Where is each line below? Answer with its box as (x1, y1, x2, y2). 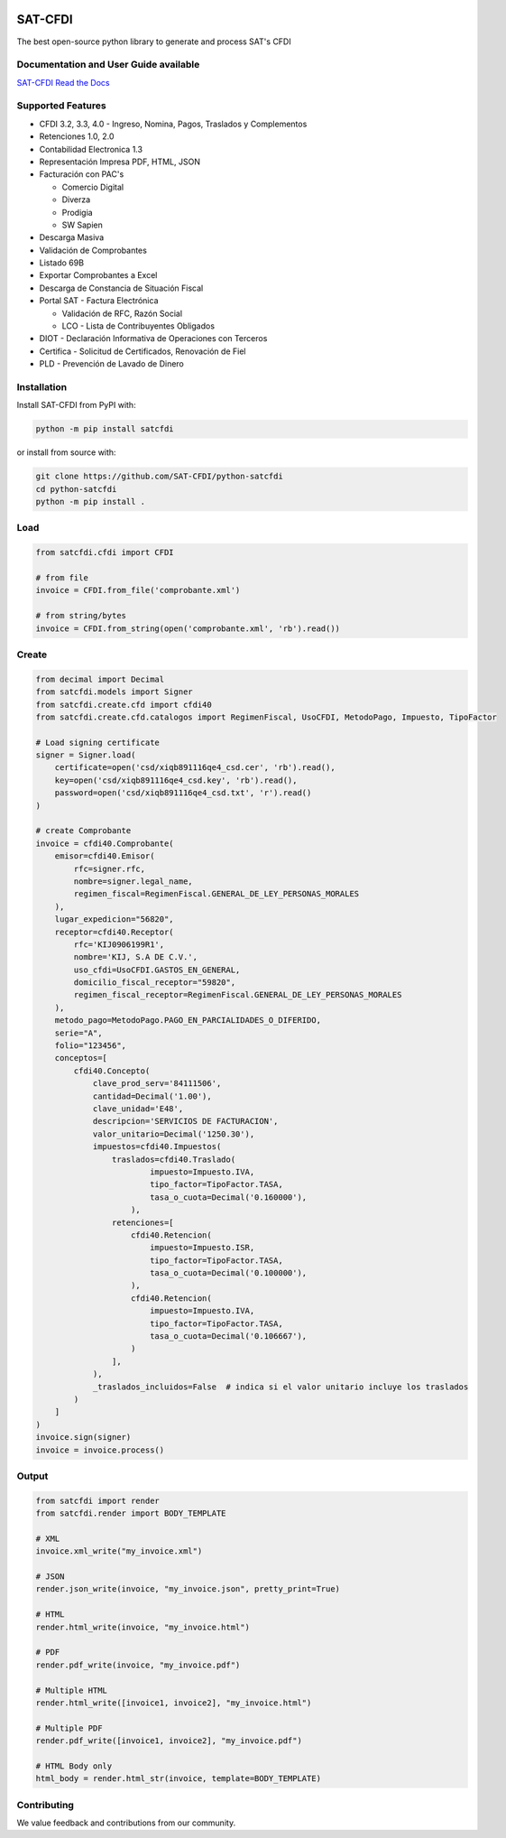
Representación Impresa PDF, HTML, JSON (39, 156, 200, 167)
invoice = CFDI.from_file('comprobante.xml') (35, 585, 241, 596)
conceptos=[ (54, 1053, 108, 1063)
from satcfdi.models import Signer (35, 687, 193, 697)
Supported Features (16, 99, 107, 112)
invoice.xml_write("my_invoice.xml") (35, 1546, 203, 1556)
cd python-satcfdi (35, 484, 117, 494)
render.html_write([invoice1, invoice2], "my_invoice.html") (35, 1697, 312, 1708)
